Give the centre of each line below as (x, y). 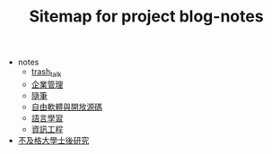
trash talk (46, 73)
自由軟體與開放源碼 (67, 107)
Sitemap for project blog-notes (146, 17)
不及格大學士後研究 (53, 140)
